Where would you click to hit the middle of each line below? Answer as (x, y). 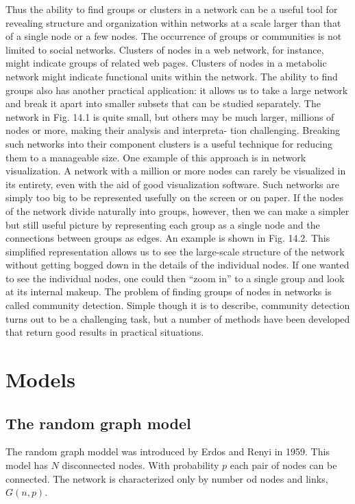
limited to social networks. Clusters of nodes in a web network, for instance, (165, 49)
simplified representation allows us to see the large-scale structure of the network (175, 251)
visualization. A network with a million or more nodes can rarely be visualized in (176, 171)
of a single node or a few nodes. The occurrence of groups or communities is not (174, 36)
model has (27, 465)
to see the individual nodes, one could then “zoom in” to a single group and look (175, 278)
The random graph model (98, 423)
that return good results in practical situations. (105, 332)
